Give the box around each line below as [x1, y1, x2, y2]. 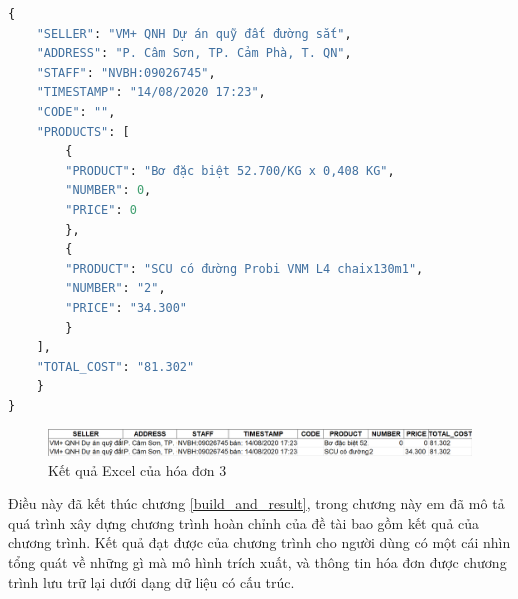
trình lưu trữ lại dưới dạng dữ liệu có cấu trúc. [8, 571, 295, 592]
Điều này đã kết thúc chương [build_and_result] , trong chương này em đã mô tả [8, 493, 505, 514]
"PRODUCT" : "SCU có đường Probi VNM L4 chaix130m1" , [65, 261, 424, 276]
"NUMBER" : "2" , [65, 281, 166, 296]
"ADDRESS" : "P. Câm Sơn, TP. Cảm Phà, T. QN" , [36, 46, 352, 61]
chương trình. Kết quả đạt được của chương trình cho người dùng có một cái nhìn [8, 532, 511, 553]
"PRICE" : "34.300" [65, 300, 188, 315]
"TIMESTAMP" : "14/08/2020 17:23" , [36, 85, 266, 100]
